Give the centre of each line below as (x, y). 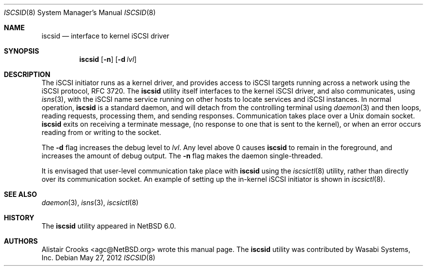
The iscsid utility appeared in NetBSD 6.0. (109, 226)
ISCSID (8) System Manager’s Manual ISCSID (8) (80, 12)
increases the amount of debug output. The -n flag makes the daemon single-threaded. (182, 156)
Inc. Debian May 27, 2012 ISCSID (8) (98, 258)
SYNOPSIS (22, 51)
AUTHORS (21, 241)
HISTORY (19, 218)
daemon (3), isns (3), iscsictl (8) (90, 202)
